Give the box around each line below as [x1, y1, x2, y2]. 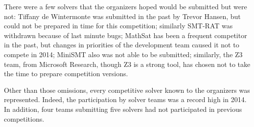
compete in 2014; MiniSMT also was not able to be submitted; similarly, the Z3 [4, 49, 243, 59]
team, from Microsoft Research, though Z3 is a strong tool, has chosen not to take [4, 59, 251, 69]
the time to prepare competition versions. [4, 68, 128, 79]
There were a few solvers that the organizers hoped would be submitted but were [4, 1, 247, 11]
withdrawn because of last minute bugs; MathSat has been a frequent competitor [4, 30, 247, 40]
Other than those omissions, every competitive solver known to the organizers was [4, 85, 250, 95]
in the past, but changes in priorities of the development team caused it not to [4, 40, 239, 50]
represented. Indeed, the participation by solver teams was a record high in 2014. [4, 94, 247, 105]
